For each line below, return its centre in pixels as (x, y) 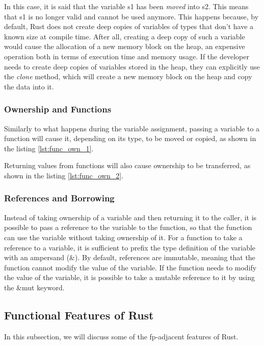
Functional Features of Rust (79, 315)
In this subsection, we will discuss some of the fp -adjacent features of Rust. (121, 336)
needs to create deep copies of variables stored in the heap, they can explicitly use (132, 66)
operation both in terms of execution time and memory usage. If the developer (127, 56)
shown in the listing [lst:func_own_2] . (64, 175)
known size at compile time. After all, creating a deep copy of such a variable (125, 36)
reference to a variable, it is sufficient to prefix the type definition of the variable (130, 247)
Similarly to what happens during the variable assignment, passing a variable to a (132, 128)
